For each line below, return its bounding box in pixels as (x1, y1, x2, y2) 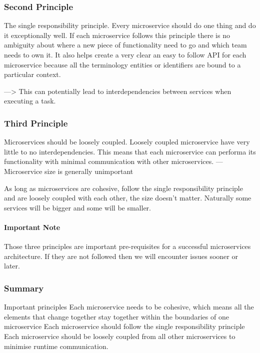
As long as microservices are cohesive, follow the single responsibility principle (4, 182, 243, 193)
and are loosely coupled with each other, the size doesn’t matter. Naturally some (4, 192, 251, 203)
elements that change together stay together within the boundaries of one (4, 311, 229, 321)
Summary (4, 281, 44, 294)
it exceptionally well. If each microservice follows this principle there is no (4, 29, 230, 40)
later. (4, 260, 20, 271)
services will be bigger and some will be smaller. (4, 202, 151, 212)
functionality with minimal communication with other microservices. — (4, 156, 223, 166)
